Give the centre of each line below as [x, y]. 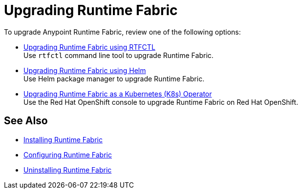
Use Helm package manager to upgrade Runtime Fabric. [114, 78]
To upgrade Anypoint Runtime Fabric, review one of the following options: [122, 32]
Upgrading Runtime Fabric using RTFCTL [89, 47]
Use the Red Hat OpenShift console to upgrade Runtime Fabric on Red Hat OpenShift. [161, 102]
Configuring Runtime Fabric [68, 154]
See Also [26, 121]
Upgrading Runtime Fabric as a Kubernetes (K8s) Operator [118, 94]
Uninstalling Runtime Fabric [68, 170]
